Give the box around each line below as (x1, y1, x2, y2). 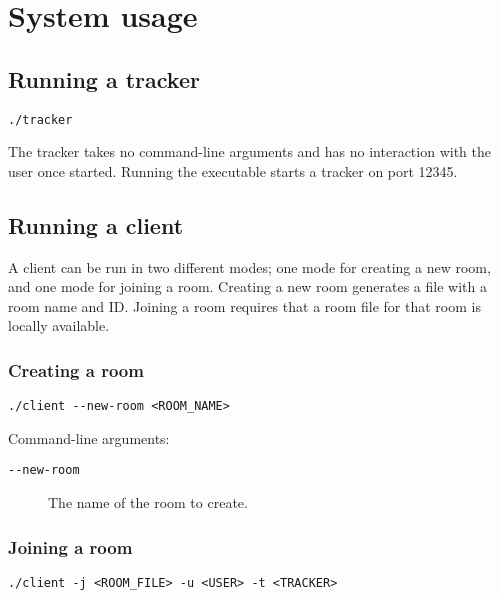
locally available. (8, 315, 110, 336)
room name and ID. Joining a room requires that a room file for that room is (8, 295, 481, 316)
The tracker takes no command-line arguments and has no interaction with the (8, 141, 491, 162)
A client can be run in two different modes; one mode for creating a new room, (8, 256, 491, 277)
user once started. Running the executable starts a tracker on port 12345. (8, 160, 458, 181)
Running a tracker (8, 63, 200, 94)
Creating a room (8, 357, 144, 382)
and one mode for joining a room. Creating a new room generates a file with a (8, 276, 487, 297)
